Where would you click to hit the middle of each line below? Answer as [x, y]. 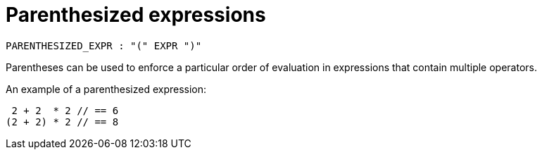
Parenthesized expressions [136, 15]
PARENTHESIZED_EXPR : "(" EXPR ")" [104, 45]
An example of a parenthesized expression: [106, 89]
